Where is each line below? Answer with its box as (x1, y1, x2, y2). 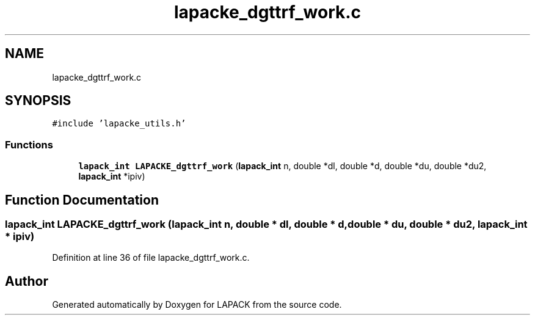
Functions (5, 138, 53, 151)
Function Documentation (5, 192, 159, 208)
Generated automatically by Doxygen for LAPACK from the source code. (52, 299, 342, 310)
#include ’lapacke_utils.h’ (52, 118, 186, 129)
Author (5, 273, 48, 289)
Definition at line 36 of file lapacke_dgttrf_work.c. (52, 252, 250, 263)
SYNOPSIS (5, 93, 71, 109)
